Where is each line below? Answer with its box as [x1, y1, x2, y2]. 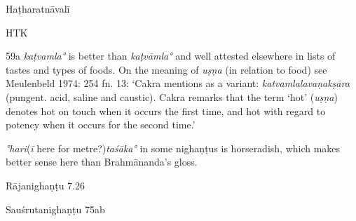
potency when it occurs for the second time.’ [6, 117, 196, 132]
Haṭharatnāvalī [6, 1, 70, 15]
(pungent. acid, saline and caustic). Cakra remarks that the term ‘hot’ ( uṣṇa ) [6, 89, 338, 104]
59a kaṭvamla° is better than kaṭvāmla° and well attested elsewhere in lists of [6, 48, 336, 63]
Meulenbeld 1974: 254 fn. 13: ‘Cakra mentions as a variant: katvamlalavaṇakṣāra [6, 76, 350, 91]
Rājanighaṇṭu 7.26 [6, 178, 85, 192]
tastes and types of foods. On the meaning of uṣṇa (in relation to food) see [6, 62, 327, 76]
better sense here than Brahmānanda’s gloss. [6, 154, 198, 169]
